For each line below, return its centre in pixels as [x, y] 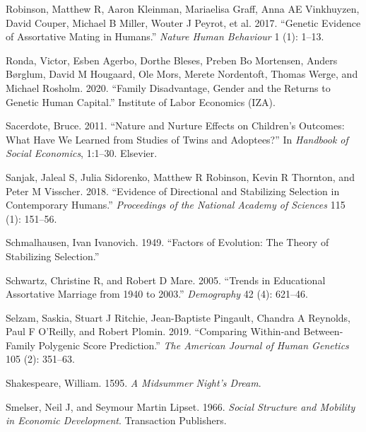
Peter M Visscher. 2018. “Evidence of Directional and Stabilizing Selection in [173, 191]
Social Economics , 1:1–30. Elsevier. [82, 153]
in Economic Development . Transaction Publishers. [116, 420]
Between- [323, 331]
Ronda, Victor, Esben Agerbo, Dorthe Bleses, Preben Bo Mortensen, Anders [172, 60]
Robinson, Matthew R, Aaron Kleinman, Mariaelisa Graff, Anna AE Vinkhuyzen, [183, 8]
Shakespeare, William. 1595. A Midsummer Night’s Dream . [134, 383]
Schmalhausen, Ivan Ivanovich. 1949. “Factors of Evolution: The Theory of [167, 242]
